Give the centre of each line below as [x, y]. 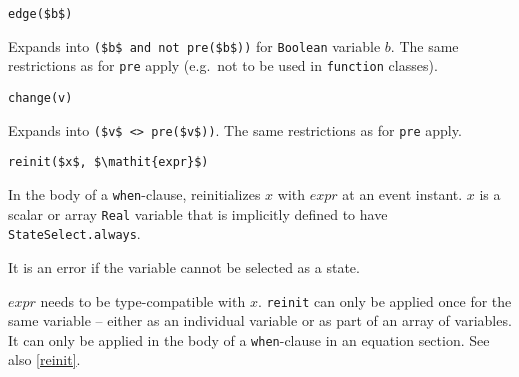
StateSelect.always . [74, 233]
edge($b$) [40, 14]
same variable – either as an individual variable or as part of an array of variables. [260, 320]
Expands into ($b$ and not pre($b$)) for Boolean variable [194, 45]
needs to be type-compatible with [143, 300]
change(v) [40, 97]
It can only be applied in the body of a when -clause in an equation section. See [249, 339]
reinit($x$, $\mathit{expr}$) [108, 162]
